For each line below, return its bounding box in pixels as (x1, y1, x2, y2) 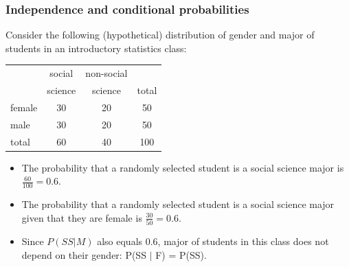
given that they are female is (21, 210, 142, 224)
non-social (85, 66, 128, 80)
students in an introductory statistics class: (5, 40, 187, 55)
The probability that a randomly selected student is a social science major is (21, 160, 344, 174)
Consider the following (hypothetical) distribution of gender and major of (5, 27, 315, 42)
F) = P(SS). (155, 247, 207, 262)
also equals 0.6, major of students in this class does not (97, 233, 329, 248)
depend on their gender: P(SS (21, 247, 146, 262)
